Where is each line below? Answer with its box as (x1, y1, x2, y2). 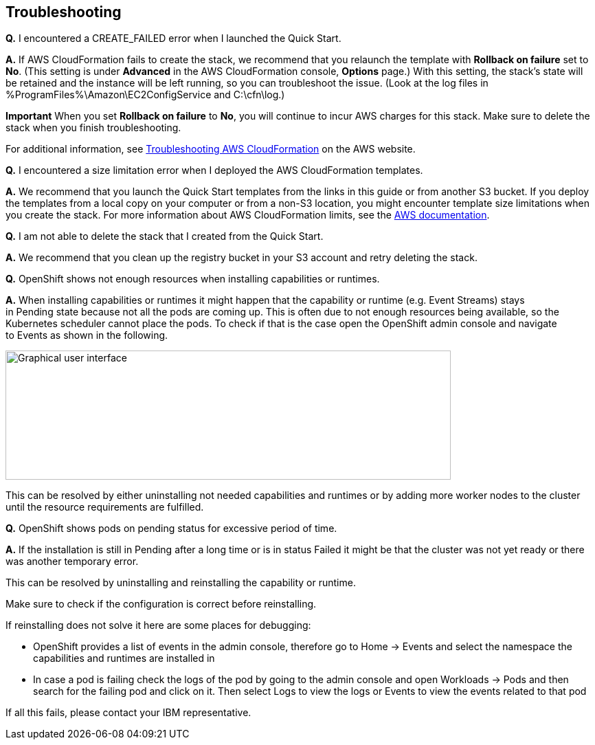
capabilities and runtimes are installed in (33, 652, 215, 665)
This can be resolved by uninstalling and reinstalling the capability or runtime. (5, 577, 356, 589)
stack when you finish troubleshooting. (5, 122, 181, 134)
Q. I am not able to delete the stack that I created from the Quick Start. (5, 230, 324, 243)
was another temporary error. (5, 555, 139, 568)
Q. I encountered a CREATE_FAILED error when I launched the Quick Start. (5, 32, 341, 45)
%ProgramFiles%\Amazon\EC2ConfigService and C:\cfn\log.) (5, 89, 285, 101)
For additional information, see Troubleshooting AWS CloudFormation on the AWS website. (5, 143, 416, 155)
